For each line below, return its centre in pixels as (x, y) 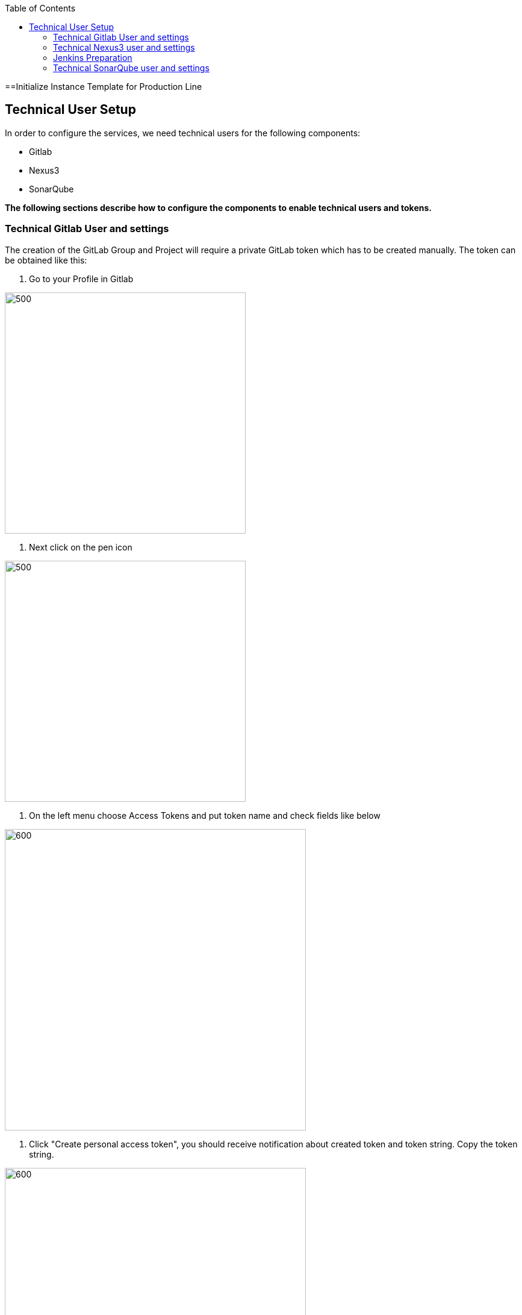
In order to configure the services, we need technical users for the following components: (183, 133)
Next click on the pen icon (81, 547)
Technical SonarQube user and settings (131, 68)
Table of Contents (40, 8)
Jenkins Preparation (93, 58)
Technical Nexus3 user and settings (124, 47)
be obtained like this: (46, 260)
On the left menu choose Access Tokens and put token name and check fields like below (205, 815)
